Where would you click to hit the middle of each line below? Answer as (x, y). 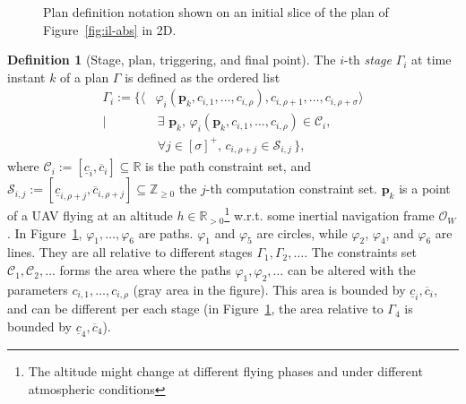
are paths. (166, 232)
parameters (38, 289)
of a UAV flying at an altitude (90, 215)
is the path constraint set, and (228, 166)
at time (431, 60)
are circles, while (302, 232)
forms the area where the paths (145, 270)
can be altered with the (351, 270)
